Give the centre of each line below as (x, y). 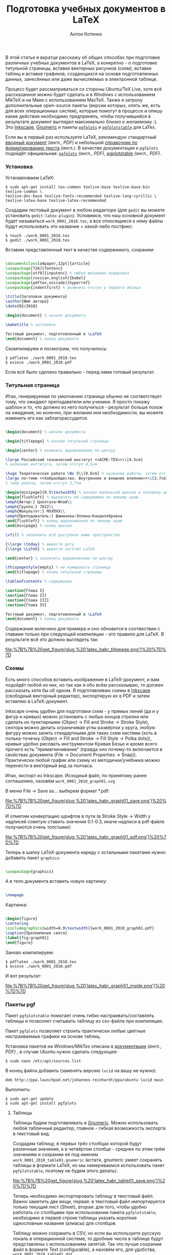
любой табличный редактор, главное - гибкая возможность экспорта (89, 1128)
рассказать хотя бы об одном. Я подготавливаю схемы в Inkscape (78, 690)
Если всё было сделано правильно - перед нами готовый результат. (80, 372)
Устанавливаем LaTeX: (30, 178)
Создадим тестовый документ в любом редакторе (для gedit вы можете (85, 210)
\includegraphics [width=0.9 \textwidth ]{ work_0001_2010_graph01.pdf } (80, 928)
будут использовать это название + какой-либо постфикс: (69, 226)
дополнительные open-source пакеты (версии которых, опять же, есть (83, 105)
